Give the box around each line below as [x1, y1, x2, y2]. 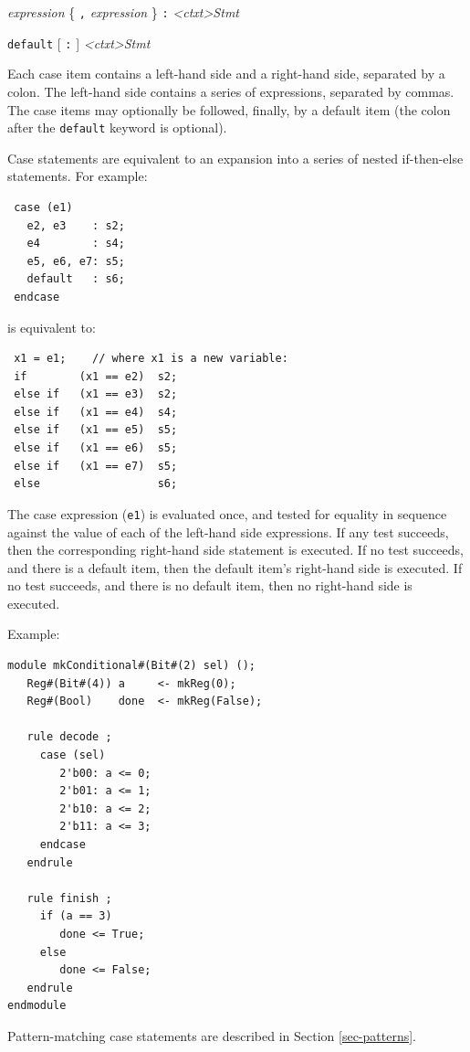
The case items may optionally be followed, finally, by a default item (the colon [7, 100, 451, 119]
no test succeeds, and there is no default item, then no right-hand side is [7, 576, 413, 595]
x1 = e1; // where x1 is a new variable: [14, 352, 288, 366]
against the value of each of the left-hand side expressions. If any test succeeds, [7, 522, 449, 541]
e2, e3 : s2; [26, 218, 125, 232]
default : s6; [26, 272, 125, 286]
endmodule [7, 999, 67, 1013]
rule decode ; [26, 730, 112, 744]
